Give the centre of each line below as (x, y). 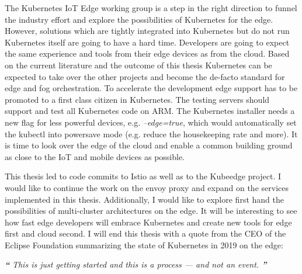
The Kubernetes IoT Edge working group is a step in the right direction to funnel (151, 8)
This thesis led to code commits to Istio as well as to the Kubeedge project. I (143, 176)
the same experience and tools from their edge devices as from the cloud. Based (147, 53)
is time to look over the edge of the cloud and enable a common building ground (149, 145)
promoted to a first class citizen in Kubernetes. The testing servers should (137, 99)
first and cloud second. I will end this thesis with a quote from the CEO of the (145, 233)
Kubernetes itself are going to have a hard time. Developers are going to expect (147, 42)
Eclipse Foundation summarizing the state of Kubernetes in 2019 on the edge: (144, 244)
